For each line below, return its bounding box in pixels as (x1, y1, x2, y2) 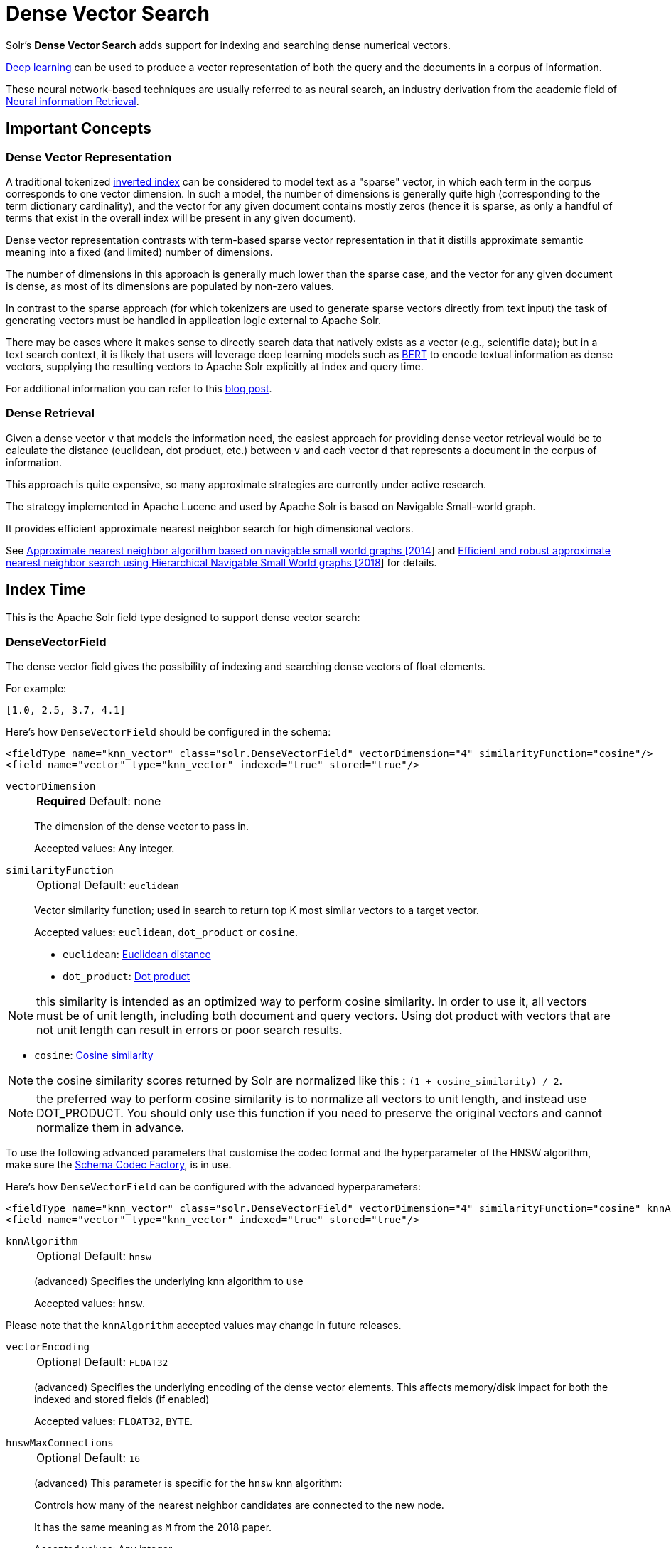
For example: (6, 682, 67, 695)
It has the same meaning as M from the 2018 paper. (34, 1521, 272, 1534)
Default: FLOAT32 (84, 1355, 168, 1370)
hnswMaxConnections (6, 1437, 114, 1449)
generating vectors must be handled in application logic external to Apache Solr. (6, 313, 381, 326)
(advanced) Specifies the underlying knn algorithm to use (34, 1275, 304, 1288)
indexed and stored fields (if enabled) (34, 1393, 210, 1406)
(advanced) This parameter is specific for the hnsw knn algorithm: (34, 1477, 343, 1490)
